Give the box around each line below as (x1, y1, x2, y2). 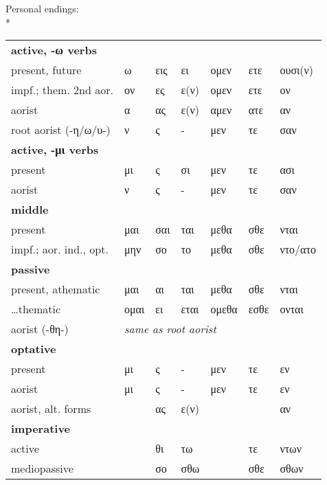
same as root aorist (124, 321, 216, 337)
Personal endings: (5, 1, 79, 15)
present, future (11, 62, 82, 78)
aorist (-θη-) (11, 321, 69, 337)
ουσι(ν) (280, 62, 313, 78)
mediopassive (11, 460, 74, 477)
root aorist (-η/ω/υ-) (11, 122, 111, 138)
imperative (11, 420, 71, 437)
